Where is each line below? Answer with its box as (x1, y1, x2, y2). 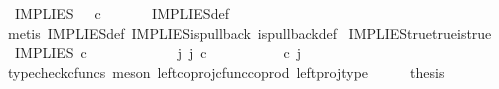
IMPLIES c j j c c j (14, 42, 302, 63)
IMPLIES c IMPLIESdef (14, 3, 229, 23)
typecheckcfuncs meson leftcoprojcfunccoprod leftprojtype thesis (7, 61, 445, 82)
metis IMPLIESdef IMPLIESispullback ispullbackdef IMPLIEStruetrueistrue (7, 22, 492, 43)
